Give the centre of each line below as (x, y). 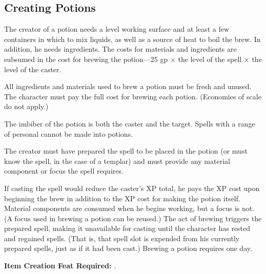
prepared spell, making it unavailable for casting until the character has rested (127, 228)
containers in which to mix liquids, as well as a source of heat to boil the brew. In (132, 39)
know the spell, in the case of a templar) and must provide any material (117, 161)
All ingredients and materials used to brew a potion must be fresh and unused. (128, 86)
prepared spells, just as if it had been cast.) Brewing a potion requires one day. (128, 248)
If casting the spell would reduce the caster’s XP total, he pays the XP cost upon (132, 188)
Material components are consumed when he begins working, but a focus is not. (129, 208)
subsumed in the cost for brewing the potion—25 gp (86, 59)
